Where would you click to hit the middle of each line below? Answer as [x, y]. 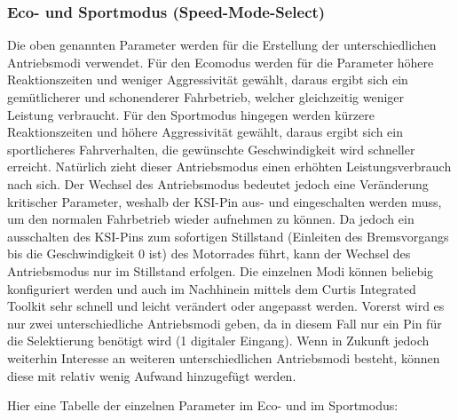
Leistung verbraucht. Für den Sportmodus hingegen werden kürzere [191, 114]
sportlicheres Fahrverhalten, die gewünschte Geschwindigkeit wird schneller [211, 149]
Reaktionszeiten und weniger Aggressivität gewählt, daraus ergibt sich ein [208, 79]
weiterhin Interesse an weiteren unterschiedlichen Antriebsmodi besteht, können [224, 357]
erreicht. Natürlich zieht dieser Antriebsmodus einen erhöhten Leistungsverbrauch [229, 166]
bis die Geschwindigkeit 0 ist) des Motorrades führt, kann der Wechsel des [209, 254]
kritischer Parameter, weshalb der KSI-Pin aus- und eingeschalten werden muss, [225, 201]
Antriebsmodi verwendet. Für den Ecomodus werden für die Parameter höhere [221, 62]
